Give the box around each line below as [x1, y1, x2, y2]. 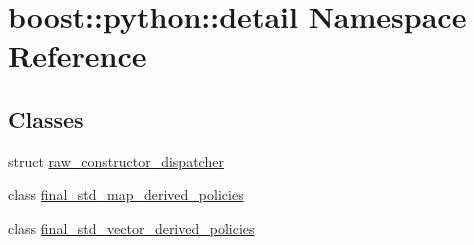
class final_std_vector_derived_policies [8, 217, 255, 238]
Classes [8, 103, 84, 134]
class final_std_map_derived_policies [8, 184, 244, 205]
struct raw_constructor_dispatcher [8, 150, 224, 171]
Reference [8, 35, 147, 76]
